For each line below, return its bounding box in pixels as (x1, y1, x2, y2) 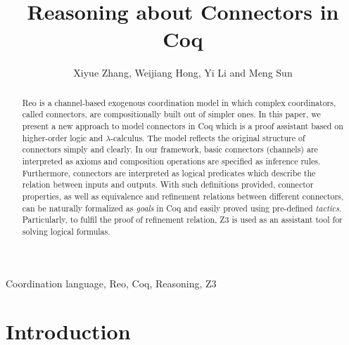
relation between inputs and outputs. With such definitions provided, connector (22, 178, 314, 190)
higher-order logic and (22, 131, 103, 143)
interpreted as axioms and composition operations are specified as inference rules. (22, 155, 321, 167)
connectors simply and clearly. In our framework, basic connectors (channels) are (22, 143, 318, 155)
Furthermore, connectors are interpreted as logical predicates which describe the (22, 167, 316, 178)
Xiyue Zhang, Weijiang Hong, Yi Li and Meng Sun (73, 65, 293, 80)
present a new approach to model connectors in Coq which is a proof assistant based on (22, 120, 343, 132)
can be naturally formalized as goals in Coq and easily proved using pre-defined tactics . (22, 202, 342, 214)
